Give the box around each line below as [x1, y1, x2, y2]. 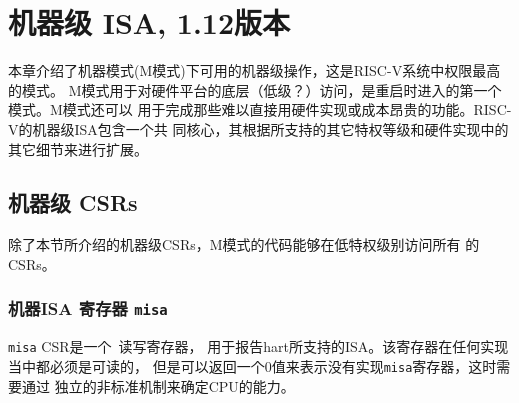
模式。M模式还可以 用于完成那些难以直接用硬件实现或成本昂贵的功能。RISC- [8, 99, 512, 120]
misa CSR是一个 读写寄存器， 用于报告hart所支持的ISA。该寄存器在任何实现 [8, 336, 509, 357]
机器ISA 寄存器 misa [8, 296, 168, 321]
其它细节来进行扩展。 [8, 138, 148, 159]
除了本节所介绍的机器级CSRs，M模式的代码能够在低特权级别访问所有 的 [8, 234, 480, 255]
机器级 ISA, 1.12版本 [8, 2, 291, 43]
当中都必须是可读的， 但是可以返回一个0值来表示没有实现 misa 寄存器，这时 [8, 355, 497, 376]
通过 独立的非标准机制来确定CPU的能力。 [21, 375, 295, 396]
